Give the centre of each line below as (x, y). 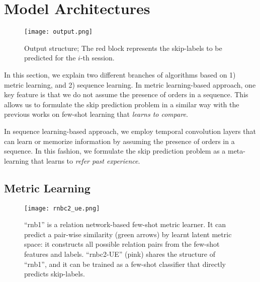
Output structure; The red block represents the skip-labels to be (123, 48)
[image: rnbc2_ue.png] (62, 208)
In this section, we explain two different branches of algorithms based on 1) (120, 74)
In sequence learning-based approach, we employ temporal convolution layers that (130, 131)
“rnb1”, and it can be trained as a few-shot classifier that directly (125, 264)
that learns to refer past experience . (85, 160)
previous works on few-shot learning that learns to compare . (96, 114)
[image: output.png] (59, 32)
